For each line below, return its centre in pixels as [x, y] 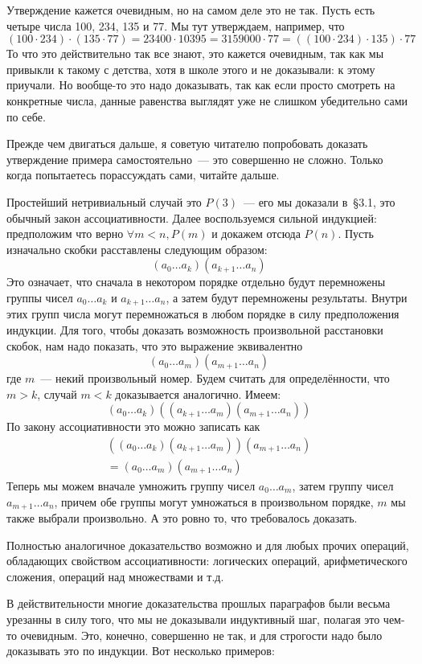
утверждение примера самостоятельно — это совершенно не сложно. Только [195, 159]
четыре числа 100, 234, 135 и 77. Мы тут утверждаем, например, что [176, 25]
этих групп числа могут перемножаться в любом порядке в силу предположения [203, 314]
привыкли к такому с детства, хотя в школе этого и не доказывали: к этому [191, 69]
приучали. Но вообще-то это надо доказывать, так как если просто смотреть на [201, 85]
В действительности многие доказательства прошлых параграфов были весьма [199, 603]
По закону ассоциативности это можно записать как [133, 426]
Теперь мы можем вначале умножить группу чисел [131, 485]
